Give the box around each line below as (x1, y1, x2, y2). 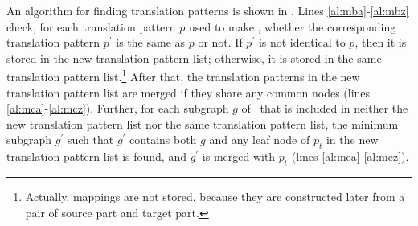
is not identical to (258, 34, 346, 51)
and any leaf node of (209, 131, 310, 148)
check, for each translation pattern (6, 18, 176, 35)
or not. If (198, 34, 243, 51)
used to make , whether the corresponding (188, 18, 396, 35)
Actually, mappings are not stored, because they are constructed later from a (25, 188, 405, 204)
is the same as (116, 34, 186, 51)
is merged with (202, 148, 276, 165)
